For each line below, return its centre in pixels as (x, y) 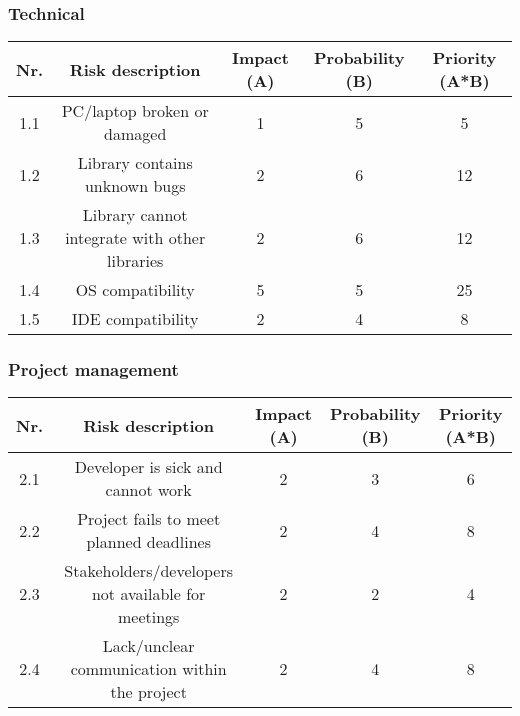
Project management (93, 369)
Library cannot (135, 215)
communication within (148, 669)
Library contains (135, 163)
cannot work (148, 490)
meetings (148, 617)
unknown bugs (135, 186)
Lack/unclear (148, 646)
